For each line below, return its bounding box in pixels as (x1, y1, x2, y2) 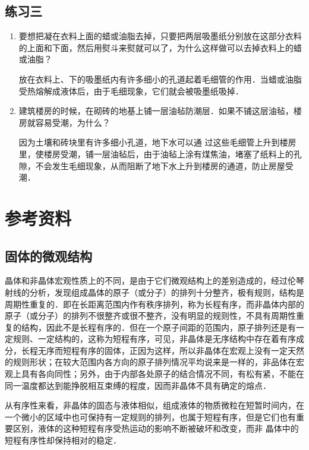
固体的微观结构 (5, 246, 92, 265)
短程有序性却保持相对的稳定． (5, 434, 121, 446)
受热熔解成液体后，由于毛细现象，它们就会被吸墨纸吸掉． (18, 84, 244, 97)
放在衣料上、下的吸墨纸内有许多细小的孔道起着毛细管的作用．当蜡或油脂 (18, 72, 302, 85)
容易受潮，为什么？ (35, 116, 111, 128)
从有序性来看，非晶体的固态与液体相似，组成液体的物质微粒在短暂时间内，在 (5, 399, 304, 411)
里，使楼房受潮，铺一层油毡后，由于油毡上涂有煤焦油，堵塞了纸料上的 (18, 147, 294, 160)
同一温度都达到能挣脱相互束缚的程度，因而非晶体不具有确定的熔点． (5, 379, 271, 391)
